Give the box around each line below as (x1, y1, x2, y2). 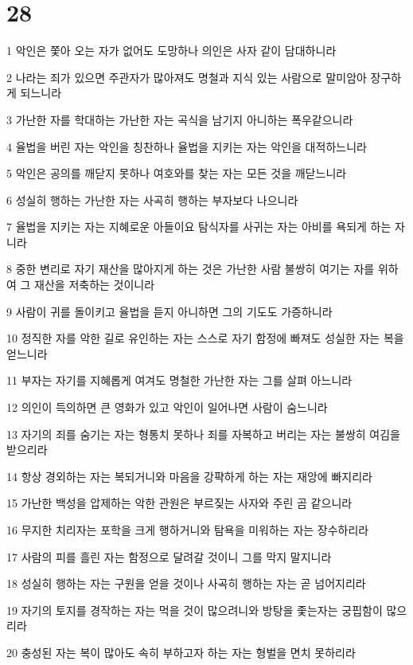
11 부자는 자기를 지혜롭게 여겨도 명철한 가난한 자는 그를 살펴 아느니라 (6, 372, 353, 389)
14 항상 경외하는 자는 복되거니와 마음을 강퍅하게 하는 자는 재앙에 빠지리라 (6, 467, 372, 484)
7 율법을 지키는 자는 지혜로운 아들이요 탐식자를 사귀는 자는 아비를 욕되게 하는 (6, 218, 392, 235)
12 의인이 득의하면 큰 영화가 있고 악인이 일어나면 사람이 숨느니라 (6, 399, 328, 416)
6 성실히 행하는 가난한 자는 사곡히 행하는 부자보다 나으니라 (6, 191, 298, 208)
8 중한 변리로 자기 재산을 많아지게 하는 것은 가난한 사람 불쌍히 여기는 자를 (6, 260, 375, 277)
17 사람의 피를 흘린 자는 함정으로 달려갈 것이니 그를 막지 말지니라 (6, 548, 332, 565)
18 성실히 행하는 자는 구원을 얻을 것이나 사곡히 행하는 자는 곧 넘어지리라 (6, 575, 366, 592)
